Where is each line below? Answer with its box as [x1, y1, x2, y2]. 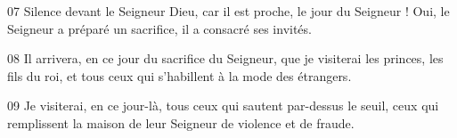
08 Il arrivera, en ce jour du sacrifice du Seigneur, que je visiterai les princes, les [7, 49, 444, 68]
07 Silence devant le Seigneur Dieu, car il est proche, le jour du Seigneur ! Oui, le [7, 2, 450, 20]
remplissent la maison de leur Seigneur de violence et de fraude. [7, 113, 355, 132]
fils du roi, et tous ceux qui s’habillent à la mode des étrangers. [7, 66, 352, 85]
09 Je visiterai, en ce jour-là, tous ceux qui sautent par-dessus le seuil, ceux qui [7, 96, 439, 115]
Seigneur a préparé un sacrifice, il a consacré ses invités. [7, 19, 312, 37]
